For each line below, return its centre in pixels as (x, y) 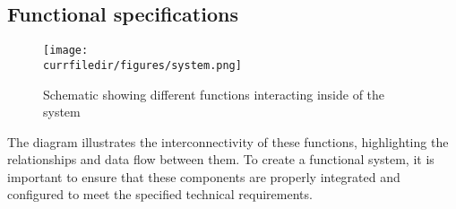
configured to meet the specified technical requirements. (160, 194)
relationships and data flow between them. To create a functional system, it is (221, 159)
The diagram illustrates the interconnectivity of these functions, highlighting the (228, 141)
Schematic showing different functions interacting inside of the (214, 94)
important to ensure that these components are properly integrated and (204, 176)
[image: (66, 51)
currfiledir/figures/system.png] (142, 65)
